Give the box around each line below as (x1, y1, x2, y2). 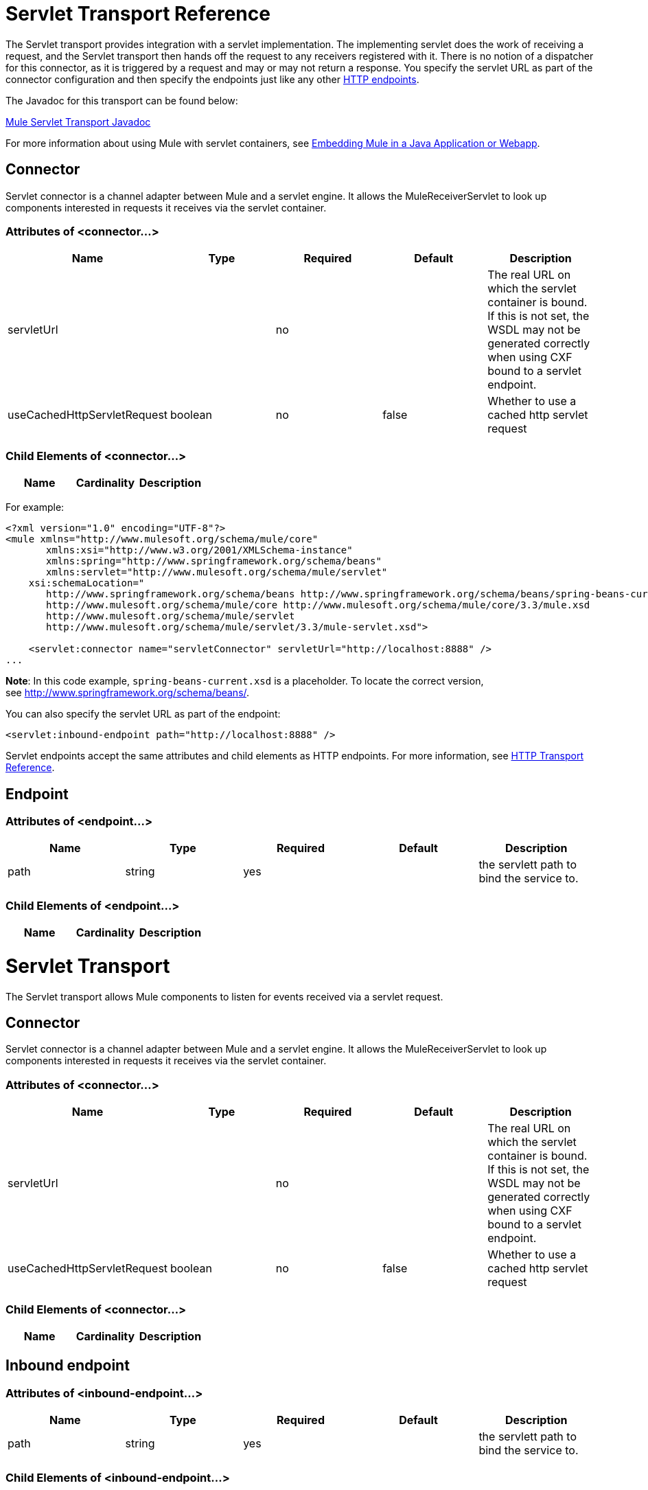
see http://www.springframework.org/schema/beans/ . (5, 687, 250, 699)
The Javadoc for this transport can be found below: (5, 94, 238, 106)
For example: (5, 501, 65, 514)
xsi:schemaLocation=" (28, 577, 145, 589)
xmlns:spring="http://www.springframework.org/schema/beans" (46, 555, 382, 567)
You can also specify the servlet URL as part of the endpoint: (5, 708, 281, 720)
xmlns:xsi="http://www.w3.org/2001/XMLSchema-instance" (46, 545, 353, 556)
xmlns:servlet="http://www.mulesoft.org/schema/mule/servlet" (46, 566, 388, 578)
